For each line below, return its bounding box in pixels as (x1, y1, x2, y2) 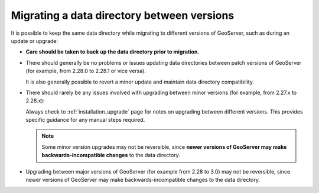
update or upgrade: (11, 37, 58, 44)
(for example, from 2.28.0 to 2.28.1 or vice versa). (25, 68, 146, 75)
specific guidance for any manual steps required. (25, 117, 145, 124)
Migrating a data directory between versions (11, 9, 235, 22)
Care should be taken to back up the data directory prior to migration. (25, 48, 200, 55)
